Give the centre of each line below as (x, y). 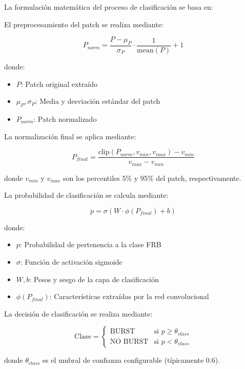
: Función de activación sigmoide (71, 262)
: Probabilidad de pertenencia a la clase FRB (90, 244)
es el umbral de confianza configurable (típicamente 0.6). (131, 360)
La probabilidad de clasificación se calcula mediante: (86, 195)
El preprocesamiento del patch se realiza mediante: (84, 24)
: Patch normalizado (65, 119)
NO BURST (129, 342)
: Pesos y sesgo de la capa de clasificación (94, 279)
